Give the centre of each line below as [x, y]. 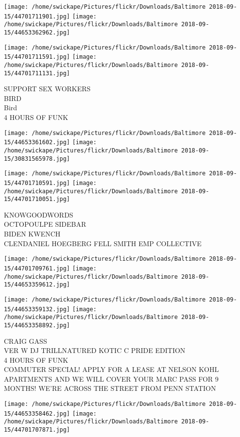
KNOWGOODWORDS [39, 214]
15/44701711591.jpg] [37, 57]
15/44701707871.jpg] [37, 430]
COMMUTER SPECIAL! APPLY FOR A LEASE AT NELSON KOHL [111, 369]
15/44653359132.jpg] [37, 309]
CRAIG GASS [26, 341]
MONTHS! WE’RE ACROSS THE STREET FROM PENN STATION [110, 388]
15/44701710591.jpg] [37, 183]
